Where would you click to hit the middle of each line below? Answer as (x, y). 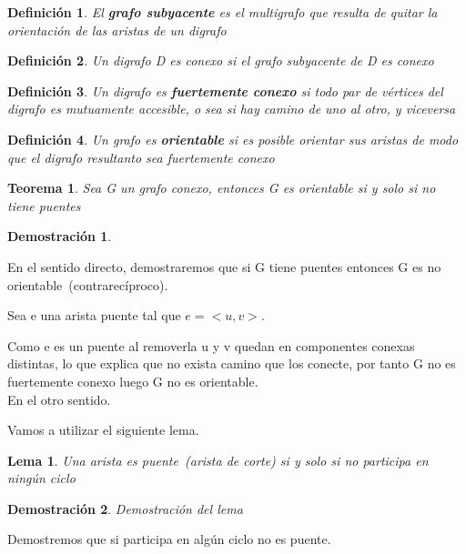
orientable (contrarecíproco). (88, 284)
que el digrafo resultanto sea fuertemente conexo (141, 157)
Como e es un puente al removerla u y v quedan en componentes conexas (211, 345)
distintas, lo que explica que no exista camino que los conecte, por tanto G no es (232, 363)
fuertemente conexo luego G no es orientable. (133, 381)
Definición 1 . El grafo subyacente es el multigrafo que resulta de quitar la (223, 12)
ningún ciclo (41, 478)
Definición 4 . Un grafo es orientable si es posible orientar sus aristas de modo (233, 139)
